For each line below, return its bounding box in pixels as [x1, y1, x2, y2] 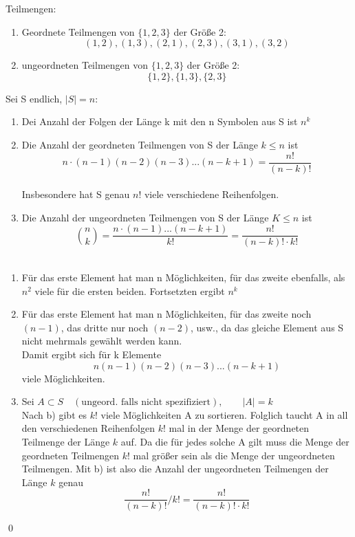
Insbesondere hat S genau [21, 187, 130, 201]
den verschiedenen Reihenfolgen [21, 421, 155, 435]
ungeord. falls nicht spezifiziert [81, 397, 211, 408]
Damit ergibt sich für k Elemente [21, 347, 162, 362]
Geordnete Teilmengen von [21, 24, 135, 39]
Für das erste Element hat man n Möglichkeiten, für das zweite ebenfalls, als [21, 270, 345, 285]
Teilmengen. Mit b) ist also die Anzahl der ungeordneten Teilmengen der [21, 461, 329, 476]
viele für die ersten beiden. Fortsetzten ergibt [34, 283, 225, 298]
